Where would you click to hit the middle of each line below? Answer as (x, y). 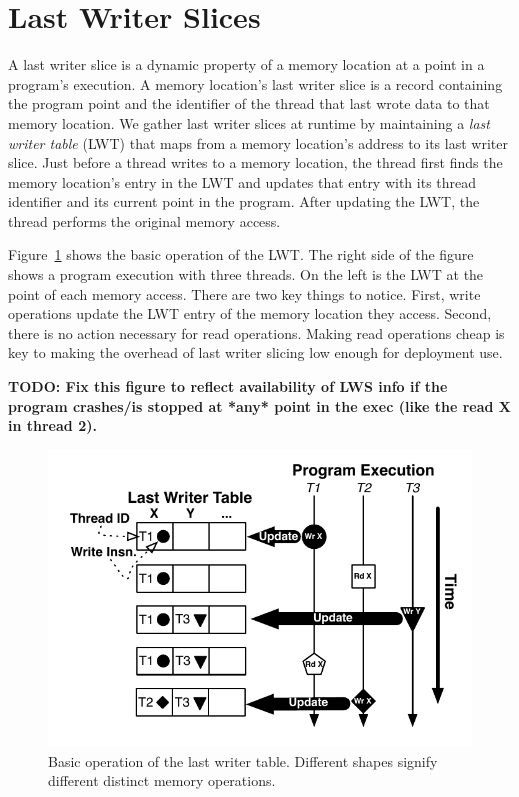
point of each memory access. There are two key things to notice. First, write (244, 293)
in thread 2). (52, 425)
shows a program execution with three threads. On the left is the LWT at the (246, 274)
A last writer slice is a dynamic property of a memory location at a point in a (246, 64)
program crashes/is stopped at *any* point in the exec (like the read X (259, 405)
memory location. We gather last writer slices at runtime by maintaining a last (249, 122)
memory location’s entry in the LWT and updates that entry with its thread (242, 181)
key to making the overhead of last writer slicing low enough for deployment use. (255, 352)
